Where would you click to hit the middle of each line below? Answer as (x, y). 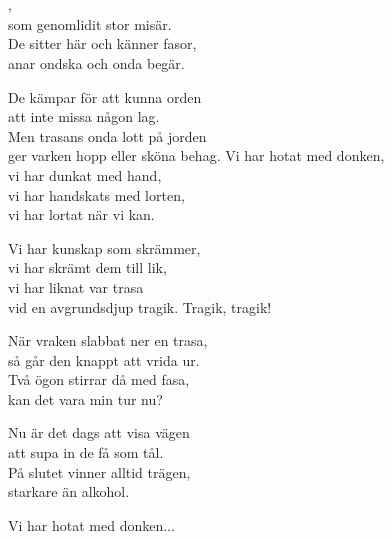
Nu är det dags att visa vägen (99, 432)
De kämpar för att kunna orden (105, 96)
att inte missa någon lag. (84, 116)
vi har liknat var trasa (76, 286)
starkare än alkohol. (69, 491)
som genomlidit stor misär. (90, 23)
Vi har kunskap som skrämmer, (104, 247)
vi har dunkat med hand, (85, 174)
